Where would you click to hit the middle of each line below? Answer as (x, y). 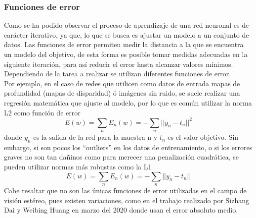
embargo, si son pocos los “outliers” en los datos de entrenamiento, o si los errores (128, 147)
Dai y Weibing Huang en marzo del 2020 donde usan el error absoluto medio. (121, 210)
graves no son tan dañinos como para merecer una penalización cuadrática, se (121, 157)
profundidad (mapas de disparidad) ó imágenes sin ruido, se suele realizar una (122, 93)
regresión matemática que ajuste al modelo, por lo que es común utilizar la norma (128, 102)
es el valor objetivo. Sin (203, 137)
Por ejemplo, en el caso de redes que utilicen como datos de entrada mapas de (122, 83)
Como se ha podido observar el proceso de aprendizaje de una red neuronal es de (127, 25)
